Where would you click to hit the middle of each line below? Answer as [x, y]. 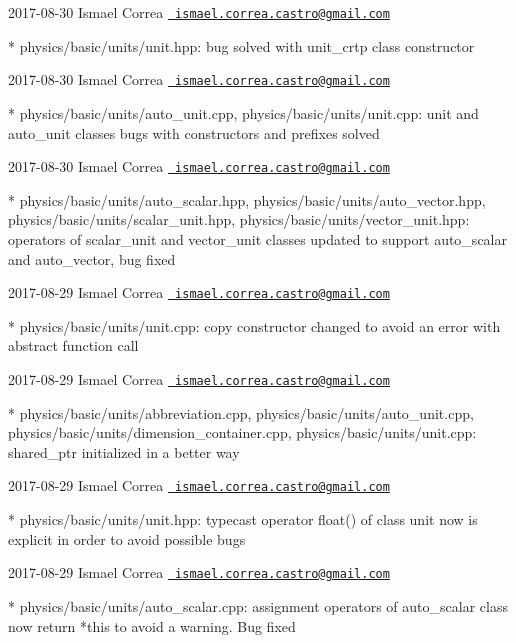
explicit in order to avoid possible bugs [127, 538]
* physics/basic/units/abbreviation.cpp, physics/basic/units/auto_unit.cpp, [241, 412]
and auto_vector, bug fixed [92, 258]
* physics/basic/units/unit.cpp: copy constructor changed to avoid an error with [254, 325]
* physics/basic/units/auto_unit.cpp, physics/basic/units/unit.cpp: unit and [243, 112]
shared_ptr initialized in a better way [124, 451]
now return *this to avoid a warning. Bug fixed [152, 625]
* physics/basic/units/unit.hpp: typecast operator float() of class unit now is [243, 519]
